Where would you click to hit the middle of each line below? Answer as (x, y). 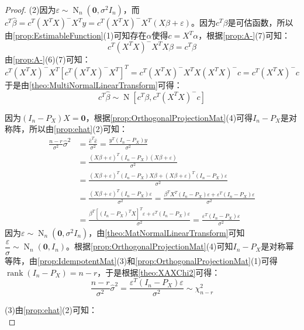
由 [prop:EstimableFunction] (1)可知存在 (76, 35)
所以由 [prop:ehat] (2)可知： (78, 129)
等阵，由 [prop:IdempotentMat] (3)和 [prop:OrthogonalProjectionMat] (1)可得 (141, 260)
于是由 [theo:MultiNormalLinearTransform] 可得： (94, 84)
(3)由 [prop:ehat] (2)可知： (51, 310)
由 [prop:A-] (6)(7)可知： (48, 59)
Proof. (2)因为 (30, 9)
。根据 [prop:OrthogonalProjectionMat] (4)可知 (150, 246)
